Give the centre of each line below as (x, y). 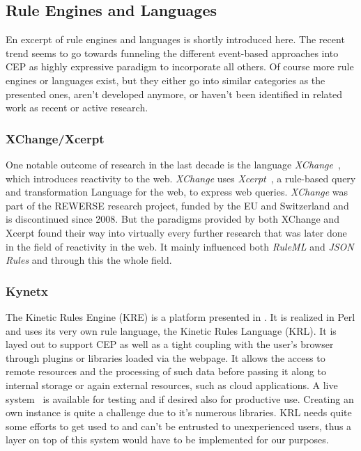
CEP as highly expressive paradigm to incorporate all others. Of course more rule (180, 66)
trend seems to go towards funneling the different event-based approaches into (172, 53)
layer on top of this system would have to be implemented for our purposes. (167, 440)
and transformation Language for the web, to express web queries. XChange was (177, 192)
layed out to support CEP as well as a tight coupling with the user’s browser (170, 344)
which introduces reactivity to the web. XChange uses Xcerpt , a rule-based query (181, 178)
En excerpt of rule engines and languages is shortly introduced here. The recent (175, 39)
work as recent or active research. (77, 108)
